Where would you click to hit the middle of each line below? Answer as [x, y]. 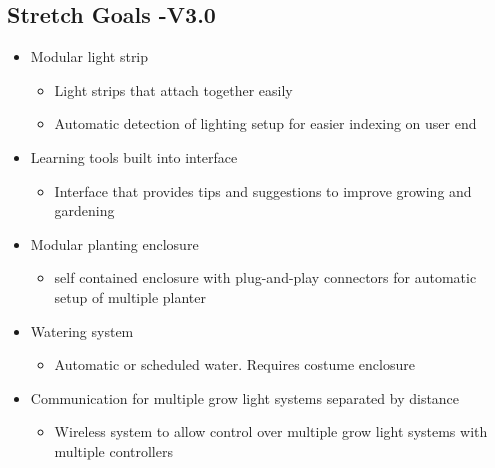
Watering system [82, 330]
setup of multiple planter [130, 296]
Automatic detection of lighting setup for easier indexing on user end [265, 123]
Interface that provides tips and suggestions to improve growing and [263, 190]
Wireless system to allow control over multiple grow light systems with [271, 431]
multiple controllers [113, 450]
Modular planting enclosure [114, 243]
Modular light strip [89, 56]
